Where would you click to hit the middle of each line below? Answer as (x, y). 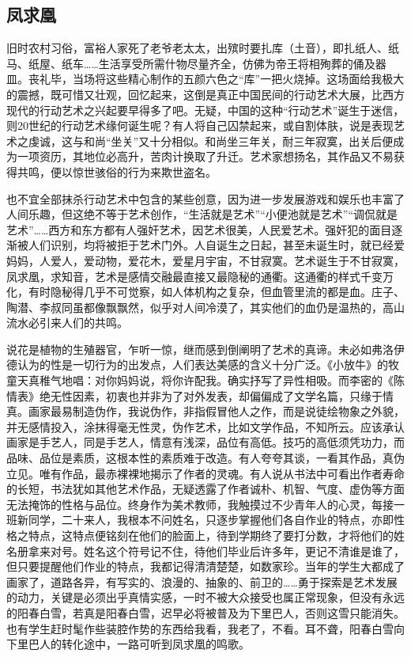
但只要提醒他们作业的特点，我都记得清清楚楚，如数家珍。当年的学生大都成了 (205, 566)
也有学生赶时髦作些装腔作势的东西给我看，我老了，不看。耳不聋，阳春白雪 (200, 628)
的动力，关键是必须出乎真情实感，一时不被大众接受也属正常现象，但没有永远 (205, 597)
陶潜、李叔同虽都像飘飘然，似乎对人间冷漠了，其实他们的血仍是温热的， (194, 307)
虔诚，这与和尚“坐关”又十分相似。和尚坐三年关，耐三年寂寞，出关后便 (211, 141)
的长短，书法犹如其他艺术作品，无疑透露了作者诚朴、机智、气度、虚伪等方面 (205, 489)
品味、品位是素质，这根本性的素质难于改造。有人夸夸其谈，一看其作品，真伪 (205, 458)
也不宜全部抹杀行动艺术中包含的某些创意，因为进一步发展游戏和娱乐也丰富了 (205, 198)
